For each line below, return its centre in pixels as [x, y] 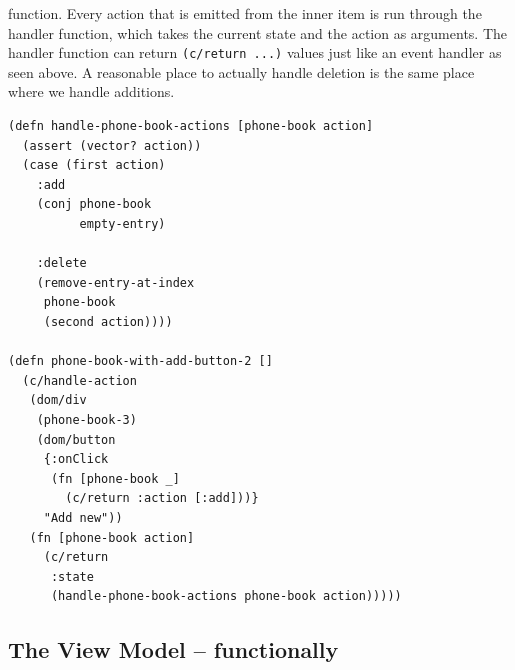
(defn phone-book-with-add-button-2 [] [140, 361]
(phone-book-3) [86, 419]
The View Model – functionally [173, 649]
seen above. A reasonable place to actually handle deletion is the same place [241, 71]
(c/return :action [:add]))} [162, 498]
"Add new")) [83, 517]
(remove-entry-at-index [115, 282]
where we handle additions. [91, 91]
